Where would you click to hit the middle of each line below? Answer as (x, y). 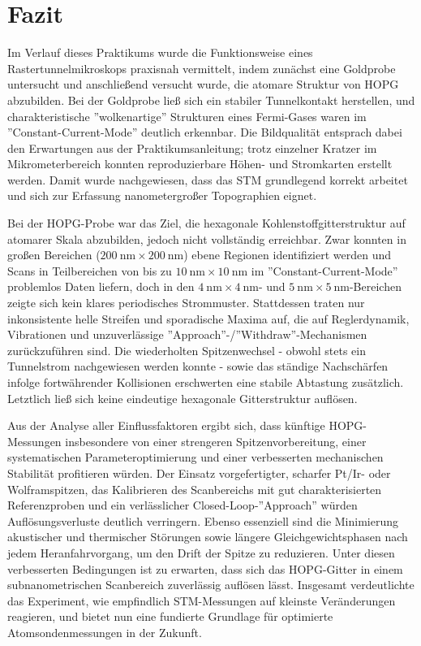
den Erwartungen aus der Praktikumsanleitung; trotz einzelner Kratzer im (192, 147)
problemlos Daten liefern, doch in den (101, 286)
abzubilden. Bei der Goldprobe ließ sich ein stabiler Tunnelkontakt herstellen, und (211, 100)
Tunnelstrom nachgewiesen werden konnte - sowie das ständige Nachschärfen (198, 366)
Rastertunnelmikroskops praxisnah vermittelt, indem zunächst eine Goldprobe (202, 68)
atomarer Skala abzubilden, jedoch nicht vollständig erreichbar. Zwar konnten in (207, 238)
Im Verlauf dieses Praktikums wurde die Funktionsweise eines (160, 52)
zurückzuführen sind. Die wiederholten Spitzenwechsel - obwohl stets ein (187, 350)
